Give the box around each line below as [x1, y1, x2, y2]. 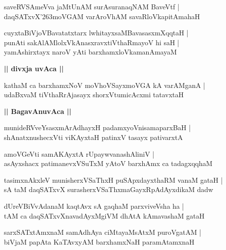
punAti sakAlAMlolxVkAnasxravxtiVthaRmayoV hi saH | [4, 37, 179, 47]
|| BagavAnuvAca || [4, 106, 71, 116]
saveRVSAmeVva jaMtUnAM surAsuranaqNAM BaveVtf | [4, 1, 180, 11]
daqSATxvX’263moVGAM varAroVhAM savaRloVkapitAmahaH [4, 11, 200, 21]
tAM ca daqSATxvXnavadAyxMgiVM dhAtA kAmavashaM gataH [4, 210, 205, 221]
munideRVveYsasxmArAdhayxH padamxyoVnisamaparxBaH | [4, 122, 191, 133]
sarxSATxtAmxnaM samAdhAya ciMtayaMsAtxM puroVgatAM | [4, 227, 201, 237]
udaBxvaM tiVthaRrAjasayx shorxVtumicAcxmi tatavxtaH [4, 89, 184, 100]
